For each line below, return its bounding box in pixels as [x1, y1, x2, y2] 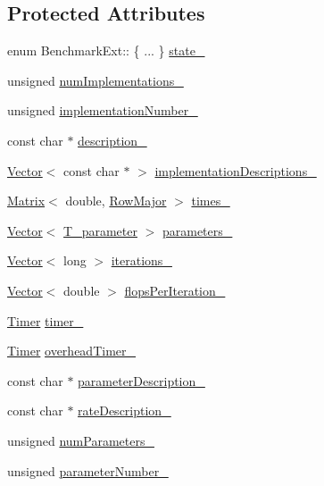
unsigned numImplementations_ [7, 71, 184, 89]
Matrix [7, 191, 46, 210]
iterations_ [111, 251, 172, 270]
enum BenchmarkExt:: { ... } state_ [7, 41, 205, 60]
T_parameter [63, 221, 137, 239]
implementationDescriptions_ [154, 161, 317, 180]
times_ [191, 191, 230, 210]
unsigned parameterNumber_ [7, 461, 169, 480]
